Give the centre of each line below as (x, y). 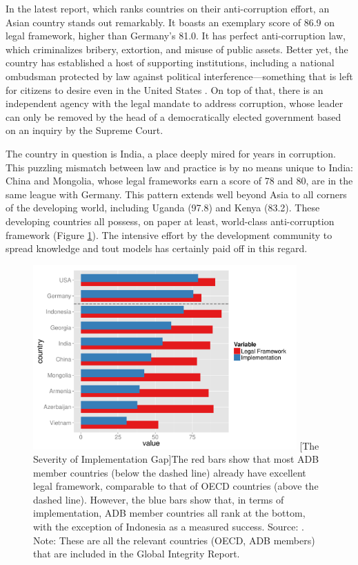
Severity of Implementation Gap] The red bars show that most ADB (176, 459)
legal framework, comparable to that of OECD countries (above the (176, 486)
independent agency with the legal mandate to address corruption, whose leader (175, 103)
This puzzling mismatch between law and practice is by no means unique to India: (179, 167)
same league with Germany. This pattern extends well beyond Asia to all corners (176, 194)
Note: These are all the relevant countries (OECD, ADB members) (174, 540)
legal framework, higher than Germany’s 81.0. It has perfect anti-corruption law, (176, 36)
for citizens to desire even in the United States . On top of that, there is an (165, 89)
